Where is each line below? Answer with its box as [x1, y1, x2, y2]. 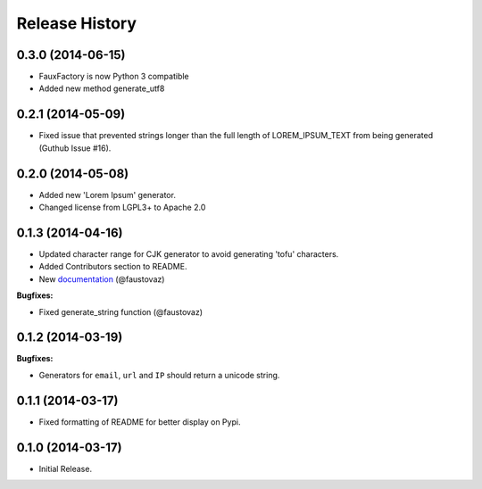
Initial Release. [38, 463, 93, 474]
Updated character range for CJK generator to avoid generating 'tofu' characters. [38, 248, 339, 259]
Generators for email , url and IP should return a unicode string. [38, 369, 280, 380]
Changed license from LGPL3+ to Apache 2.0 [38, 202, 206, 213]
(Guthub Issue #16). [38, 143, 112, 153]
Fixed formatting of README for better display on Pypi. [38, 416, 241, 427]
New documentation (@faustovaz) [38, 273, 165, 285]
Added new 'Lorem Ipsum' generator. [38, 189, 176, 200]
